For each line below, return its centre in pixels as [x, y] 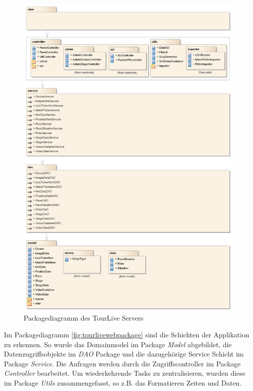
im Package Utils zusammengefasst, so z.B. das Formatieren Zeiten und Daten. [123, 382]
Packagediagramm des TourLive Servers [84, 318]
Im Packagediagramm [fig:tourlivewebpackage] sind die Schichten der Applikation [127, 334]
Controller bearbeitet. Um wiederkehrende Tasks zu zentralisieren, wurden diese [125, 373]
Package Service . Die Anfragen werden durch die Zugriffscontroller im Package [122, 363]
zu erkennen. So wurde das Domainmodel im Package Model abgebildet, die [118, 344]
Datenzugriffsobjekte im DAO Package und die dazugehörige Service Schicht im [124, 354]
